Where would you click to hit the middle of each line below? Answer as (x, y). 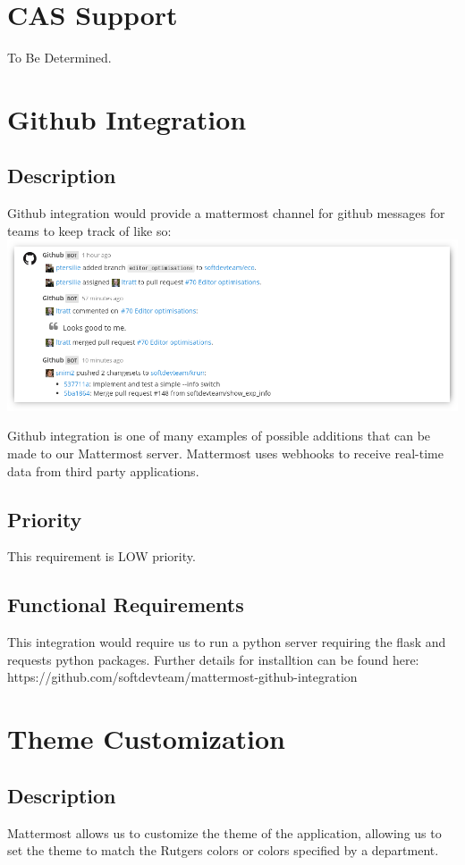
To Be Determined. (59, 58)
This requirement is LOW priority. (101, 556)
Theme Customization (146, 739)
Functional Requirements (126, 605)
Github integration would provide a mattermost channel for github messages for (226, 213)
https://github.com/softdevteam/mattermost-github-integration (182, 677)
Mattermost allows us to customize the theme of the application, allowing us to (224, 832)
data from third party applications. (103, 470)
